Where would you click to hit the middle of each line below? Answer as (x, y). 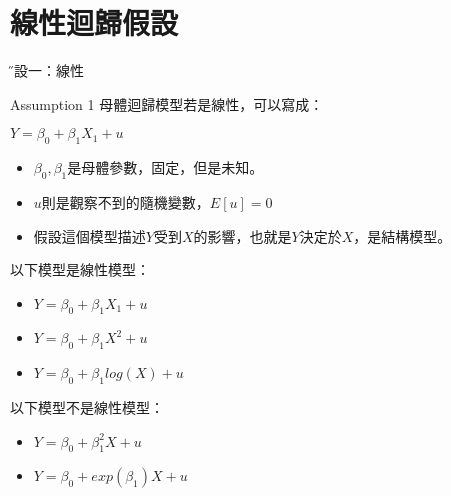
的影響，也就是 (242, 235)
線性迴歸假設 (94, 22)
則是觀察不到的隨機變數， (125, 201)
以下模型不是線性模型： (87, 407)
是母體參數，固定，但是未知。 (165, 167)
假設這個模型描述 (89, 235)
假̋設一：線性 (47, 70)
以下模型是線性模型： (80, 269)
